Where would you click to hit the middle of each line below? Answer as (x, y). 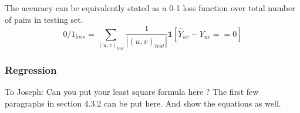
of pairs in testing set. (44, 19)
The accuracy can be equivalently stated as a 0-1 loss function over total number (150, 8)
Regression (31, 69)
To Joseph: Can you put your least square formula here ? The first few (132, 92)
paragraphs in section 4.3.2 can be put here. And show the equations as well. (143, 103)
